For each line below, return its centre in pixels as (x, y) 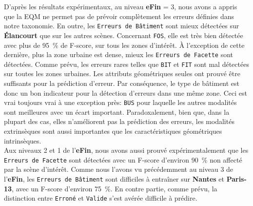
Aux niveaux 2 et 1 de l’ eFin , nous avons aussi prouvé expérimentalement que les (126, 150)
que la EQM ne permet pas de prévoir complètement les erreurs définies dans (119, 16)
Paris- (236, 179)
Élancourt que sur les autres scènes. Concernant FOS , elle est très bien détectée (124, 35)
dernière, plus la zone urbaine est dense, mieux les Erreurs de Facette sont (119, 54)
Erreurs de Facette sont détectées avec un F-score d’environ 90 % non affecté (123, 159)
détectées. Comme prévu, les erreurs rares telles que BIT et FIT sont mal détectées (126, 64)
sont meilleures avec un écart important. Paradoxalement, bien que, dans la (117, 112)
